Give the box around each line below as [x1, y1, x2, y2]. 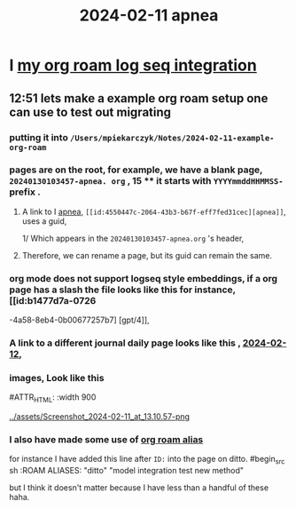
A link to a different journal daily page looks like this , [9, 337, 241, 349]
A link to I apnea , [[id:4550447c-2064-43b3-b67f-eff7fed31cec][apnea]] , [21, 206, 286, 217]
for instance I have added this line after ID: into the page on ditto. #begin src [9, 454, 285, 466]
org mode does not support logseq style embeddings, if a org [9, 272, 277, 284]
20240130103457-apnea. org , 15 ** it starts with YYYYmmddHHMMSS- [9, 175, 284, 187]
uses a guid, [21, 215, 67, 227]
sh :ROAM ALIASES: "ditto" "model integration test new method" [9, 465, 245, 476]
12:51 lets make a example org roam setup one [9, 91, 269, 106]
